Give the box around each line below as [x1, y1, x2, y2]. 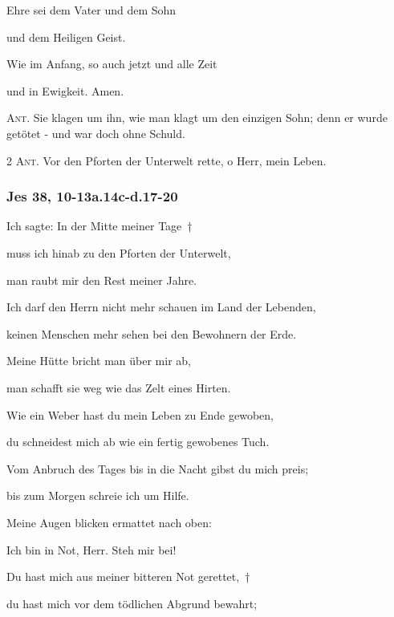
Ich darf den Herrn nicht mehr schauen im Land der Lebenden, [6, 298, 316, 315]
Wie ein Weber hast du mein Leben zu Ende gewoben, [6, 406, 274, 423]
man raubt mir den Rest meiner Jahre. [6, 271, 197, 288]
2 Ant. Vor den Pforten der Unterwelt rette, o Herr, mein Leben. [6, 152, 327, 168]
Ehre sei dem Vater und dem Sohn [6, 2, 177, 18]
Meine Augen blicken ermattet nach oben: [6, 513, 212, 530]
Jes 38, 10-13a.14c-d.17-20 [6, 186, 178, 206]
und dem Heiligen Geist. [6, 28, 126, 45]
